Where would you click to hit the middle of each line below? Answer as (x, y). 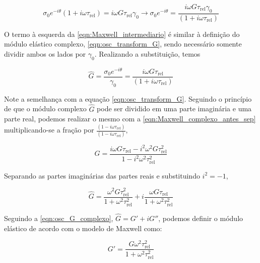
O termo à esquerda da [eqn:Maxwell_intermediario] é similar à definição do (122, 34)
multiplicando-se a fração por (49, 130)
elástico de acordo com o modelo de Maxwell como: (83, 228)
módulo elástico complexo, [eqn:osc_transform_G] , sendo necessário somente (123, 44)
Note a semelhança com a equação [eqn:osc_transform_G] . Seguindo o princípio (128, 98)
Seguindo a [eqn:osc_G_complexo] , (59, 218)
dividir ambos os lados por (45, 54)
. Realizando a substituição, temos (147, 54)
